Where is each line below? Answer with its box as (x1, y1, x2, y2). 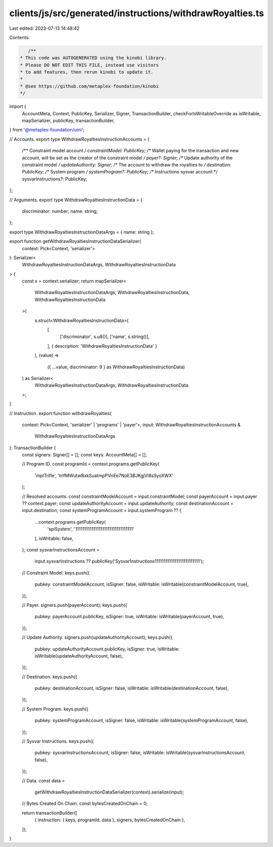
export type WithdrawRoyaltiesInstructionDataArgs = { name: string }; (9, 229, 154, 235)
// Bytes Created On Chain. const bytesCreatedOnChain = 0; (22, 801, 148, 807)
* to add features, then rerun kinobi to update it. (20, 69, 154, 75)
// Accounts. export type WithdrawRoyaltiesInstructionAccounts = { (9, 136, 150, 142)
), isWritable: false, (34, 535, 73, 541)
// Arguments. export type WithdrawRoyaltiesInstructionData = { (9, 197, 143, 203)
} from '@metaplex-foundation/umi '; (9, 127, 85, 133)
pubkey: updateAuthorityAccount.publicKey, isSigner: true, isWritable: (34, 646, 179, 652)
